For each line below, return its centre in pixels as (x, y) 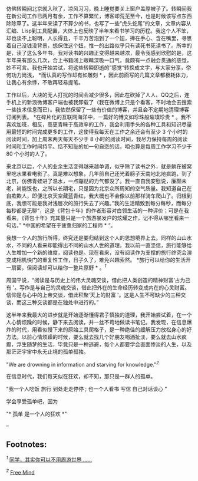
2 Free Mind (21, 472)
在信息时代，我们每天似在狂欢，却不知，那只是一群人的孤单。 (81, 377)
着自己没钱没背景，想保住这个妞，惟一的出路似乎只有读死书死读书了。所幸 (96, 45)
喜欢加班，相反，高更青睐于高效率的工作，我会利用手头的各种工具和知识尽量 (99, 124)
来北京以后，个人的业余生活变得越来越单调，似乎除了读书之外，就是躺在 (94, 166)
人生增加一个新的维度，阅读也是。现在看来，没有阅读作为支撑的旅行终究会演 (99, 253)
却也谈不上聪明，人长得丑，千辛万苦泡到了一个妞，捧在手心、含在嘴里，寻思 (99, 38)
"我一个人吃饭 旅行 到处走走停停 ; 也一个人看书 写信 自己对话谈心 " (87, 389)
